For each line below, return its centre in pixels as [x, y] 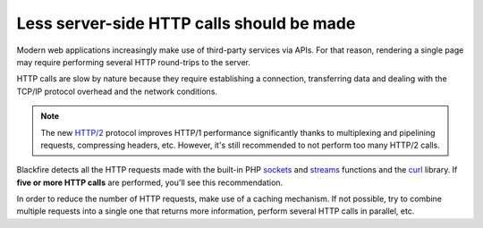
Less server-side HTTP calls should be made [186, 23]
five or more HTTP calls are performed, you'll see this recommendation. [150, 182]
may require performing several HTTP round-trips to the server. [133, 62]
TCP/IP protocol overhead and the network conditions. [117, 91]
